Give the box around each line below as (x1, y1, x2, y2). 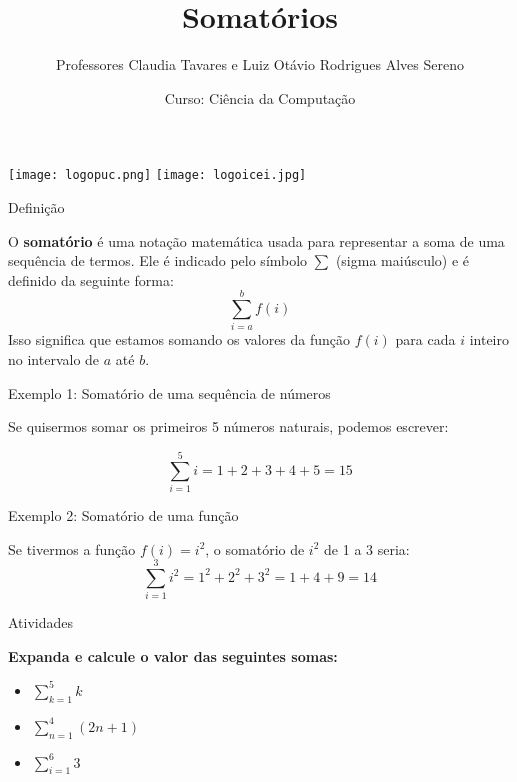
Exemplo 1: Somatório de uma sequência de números (8, 382, 331, 403)
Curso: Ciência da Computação (164, 87, 356, 108)
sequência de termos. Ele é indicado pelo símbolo (8, 250, 308, 271)
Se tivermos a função (8, 538, 136, 559)
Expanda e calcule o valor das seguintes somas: (8, 645, 338, 666)
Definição (8, 196, 65, 217)
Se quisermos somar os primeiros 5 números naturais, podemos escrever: (8, 416, 449, 437)
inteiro (469, 329, 510, 350)
